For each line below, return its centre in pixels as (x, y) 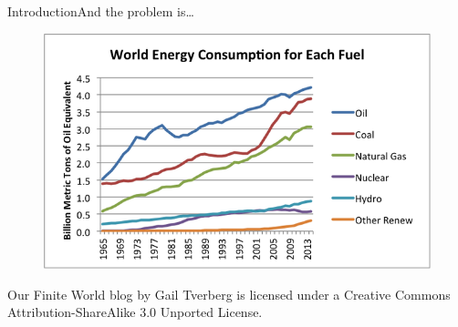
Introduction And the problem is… (101, 11)
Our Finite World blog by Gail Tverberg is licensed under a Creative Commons (229, 294)
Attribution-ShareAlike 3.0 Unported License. (135, 312)
